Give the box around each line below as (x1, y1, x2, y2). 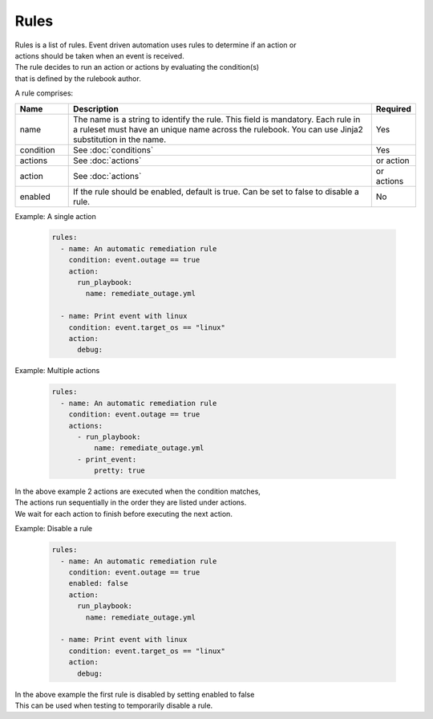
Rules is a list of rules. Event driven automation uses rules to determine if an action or (14, 40, 297, 50)
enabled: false (68, 579, 128, 588)
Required (375, 103, 412, 114)
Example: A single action (14, 211, 96, 221)
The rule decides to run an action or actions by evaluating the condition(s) (14, 63, 260, 72)
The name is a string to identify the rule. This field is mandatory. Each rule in (72, 113, 361, 124)
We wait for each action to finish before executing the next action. (14, 509, 233, 518)
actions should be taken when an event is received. (14, 51, 184, 60)
